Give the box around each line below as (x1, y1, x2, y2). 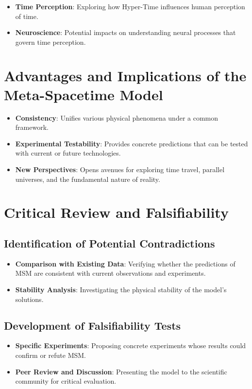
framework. (15, 122, 49, 132)
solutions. (15, 294, 44, 304)
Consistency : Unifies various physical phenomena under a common (15, 112, 218, 123)
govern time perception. (15, 36, 86, 47)
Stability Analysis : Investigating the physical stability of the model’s (15, 284, 227, 295)
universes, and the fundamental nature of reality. (15, 174, 160, 184)
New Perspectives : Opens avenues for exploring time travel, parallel (15, 164, 225, 175)
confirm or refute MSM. (15, 350, 86, 360)
